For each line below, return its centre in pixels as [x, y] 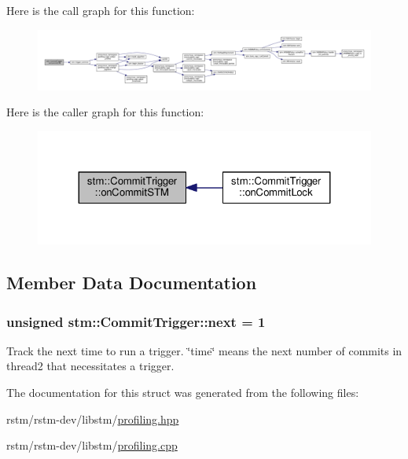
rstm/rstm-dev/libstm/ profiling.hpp [93, 419]
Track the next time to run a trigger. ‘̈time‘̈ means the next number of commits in [204, 350]
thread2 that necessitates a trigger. [90, 366]
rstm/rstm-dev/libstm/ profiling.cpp [92, 445]
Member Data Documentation [132, 283]
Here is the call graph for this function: [101, 10]
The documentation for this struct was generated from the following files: [183, 393]
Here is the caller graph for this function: [105, 112]
